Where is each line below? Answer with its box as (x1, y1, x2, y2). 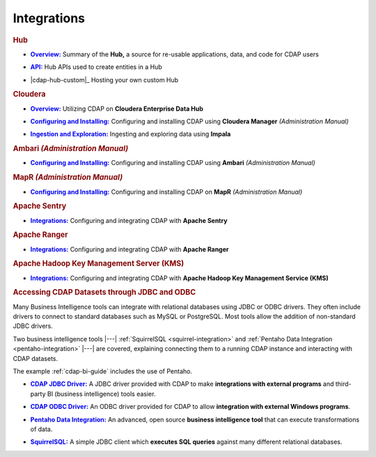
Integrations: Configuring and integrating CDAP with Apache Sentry (30, 216, 228, 224)
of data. (30, 425, 53, 433)
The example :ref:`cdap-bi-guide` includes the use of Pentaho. (13, 367, 193, 375)
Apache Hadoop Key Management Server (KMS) (13, 258, 185, 268)
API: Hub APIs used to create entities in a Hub (30, 63, 163, 71)
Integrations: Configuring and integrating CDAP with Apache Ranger (30, 245, 229, 254)
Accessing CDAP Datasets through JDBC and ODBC (13, 288, 196, 297)
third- (335, 380, 352, 388)
